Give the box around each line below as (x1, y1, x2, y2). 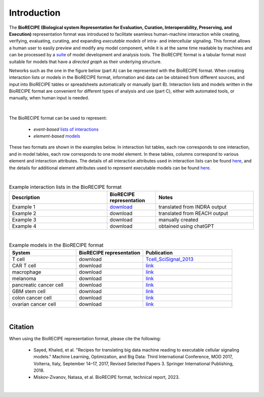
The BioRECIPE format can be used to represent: (9, 115, 107, 121)
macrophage (12, 268, 42, 275)
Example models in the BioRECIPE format (9, 242, 104, 249)
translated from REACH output (158, 210, 228, 216)
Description (12, 194, 40, 201)
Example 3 (12, 216, 37, 223)
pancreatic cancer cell (12, 281, 64, 288)
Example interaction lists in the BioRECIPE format (9, 184, 122, 190)
